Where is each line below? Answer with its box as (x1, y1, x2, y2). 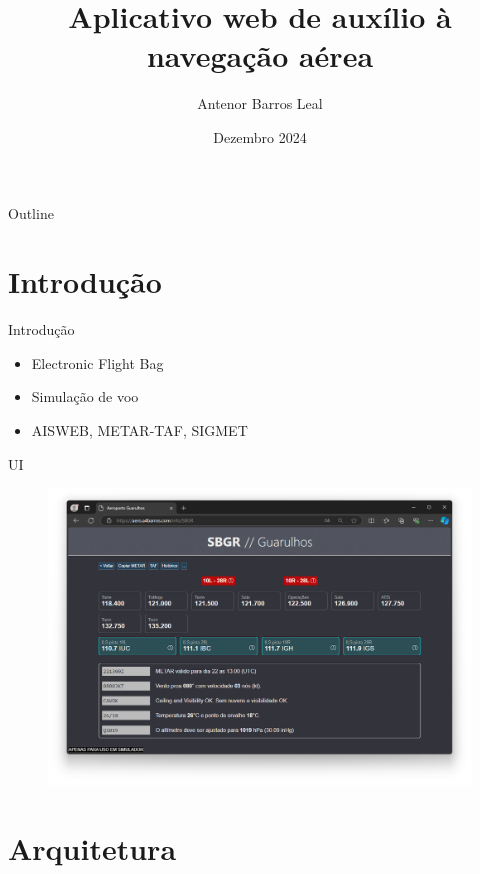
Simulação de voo (31, 386, 139, 407)
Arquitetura (8, 827, 177, 868)
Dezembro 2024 (213, 126, 307, 147)
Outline (8, 202, 54, 223)
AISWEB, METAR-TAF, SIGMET (31, 420, 248, 440)
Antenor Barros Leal (197, 93, 323, 114)
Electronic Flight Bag (31, 352, 164, 373)
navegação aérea (146, 35, 374, 76)
